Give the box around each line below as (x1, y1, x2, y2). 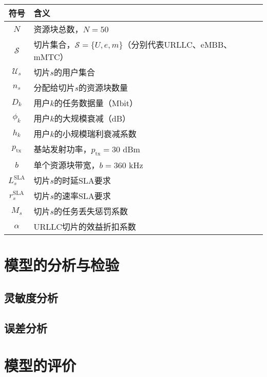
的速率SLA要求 (53, 190, 111, 202)
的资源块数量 (78, 82, 128, 93)
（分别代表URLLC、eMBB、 (123, 38, 232, 50)
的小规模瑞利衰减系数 (54, 128, 137, 140)
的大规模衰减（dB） (54, 112, 130, 124)
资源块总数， (33, 23, 83, 35)
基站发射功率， (33, 143, 91, 155)
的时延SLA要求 (53, 174, 111, 187)
